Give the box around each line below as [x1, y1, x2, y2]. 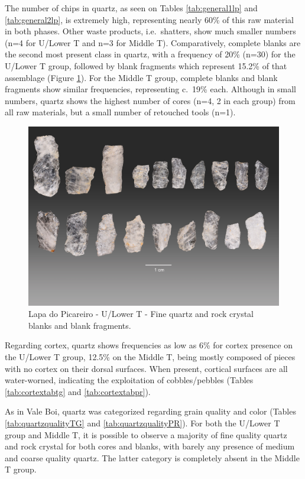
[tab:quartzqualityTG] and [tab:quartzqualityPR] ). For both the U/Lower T [5, 416, 280, 429]
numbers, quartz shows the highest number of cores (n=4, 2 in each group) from [5, 94, 296, 106]
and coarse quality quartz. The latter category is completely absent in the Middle [5, 451, 300, 464]
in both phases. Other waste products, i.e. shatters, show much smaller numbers [5, 25, 296, 37]
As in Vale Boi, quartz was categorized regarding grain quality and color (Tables [5, 405, 296, 417]
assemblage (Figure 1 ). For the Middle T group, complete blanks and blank [5, 71, 278, 83]
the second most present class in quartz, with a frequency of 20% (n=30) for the [5, 48, 296, 60]
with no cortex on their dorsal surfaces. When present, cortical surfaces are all [5, 362, 288, 374]
